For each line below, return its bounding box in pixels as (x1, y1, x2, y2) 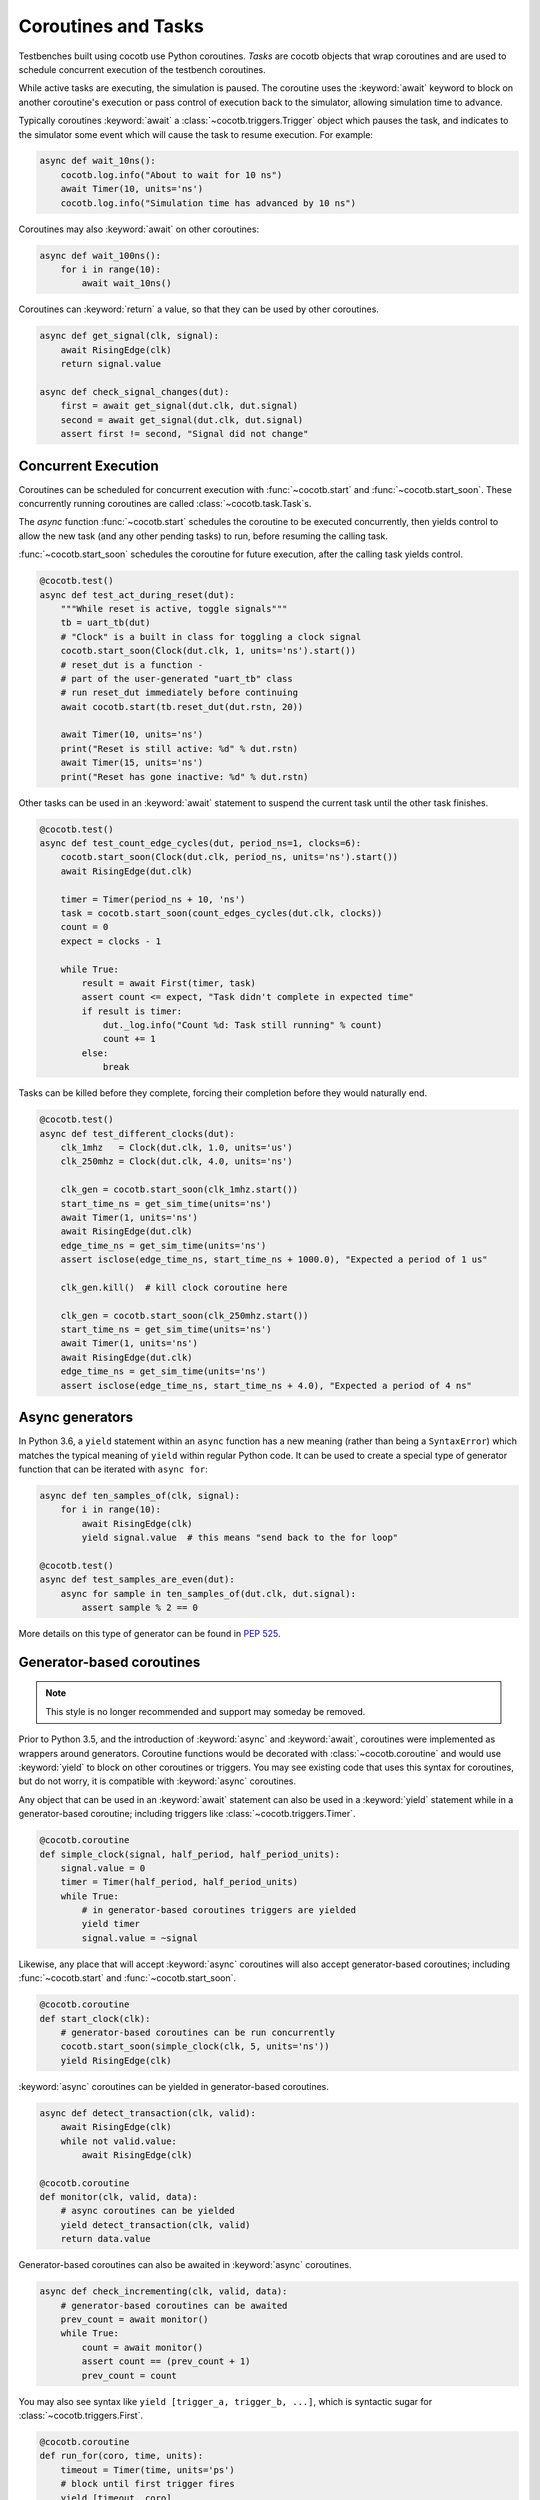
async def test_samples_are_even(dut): (39, 1574, 235, 1585)
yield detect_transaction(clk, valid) (60, 2219, 251, 2230)
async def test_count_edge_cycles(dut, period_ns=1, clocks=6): (39, 837, 362, 849)
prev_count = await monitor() (60, 2314, 209, 2325)
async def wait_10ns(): (39, 155, 157, 167)
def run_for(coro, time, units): (39, 2450, 204, 2462)
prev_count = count (81, 2370, 177, 2381)
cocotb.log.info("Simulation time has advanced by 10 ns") (60, 197, 357, 209)
